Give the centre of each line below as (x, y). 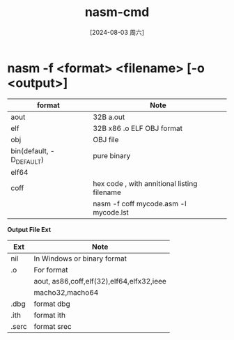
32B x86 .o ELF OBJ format (138, 128)
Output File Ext (29, 229)
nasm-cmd (117, 12)
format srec (53, 326)
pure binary (112, 156)
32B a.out (109, 117)
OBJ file (106, 139)
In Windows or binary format (80, 258)
